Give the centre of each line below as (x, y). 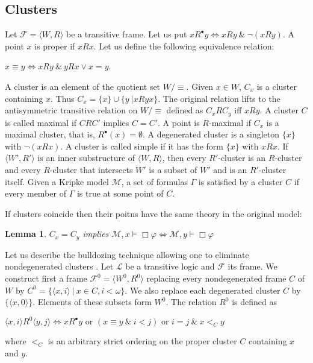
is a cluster (277, 86)
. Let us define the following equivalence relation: (184, 46)
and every (23, 169)
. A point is (179, 122)
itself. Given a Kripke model (57, 181)
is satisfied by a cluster (240, 181)
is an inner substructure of (86, 158)
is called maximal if (41, 122)
